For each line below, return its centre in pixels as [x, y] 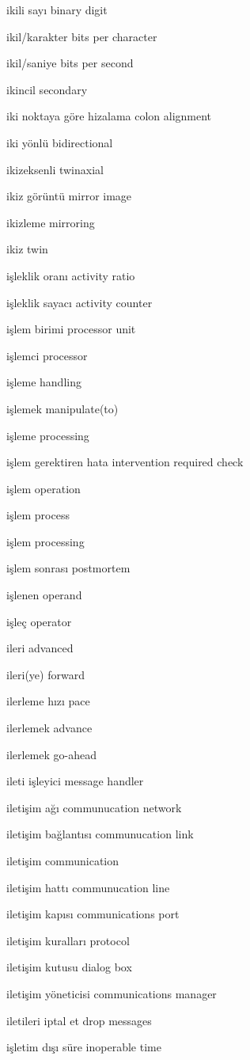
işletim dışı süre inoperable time [84, 1047]
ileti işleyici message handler [75, 781]
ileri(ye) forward [45, 674]
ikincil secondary [47, 89]
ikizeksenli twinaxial [55, 169]
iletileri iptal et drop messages [79, 1020]
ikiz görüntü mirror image [69, 196]
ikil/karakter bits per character [82, 36]
